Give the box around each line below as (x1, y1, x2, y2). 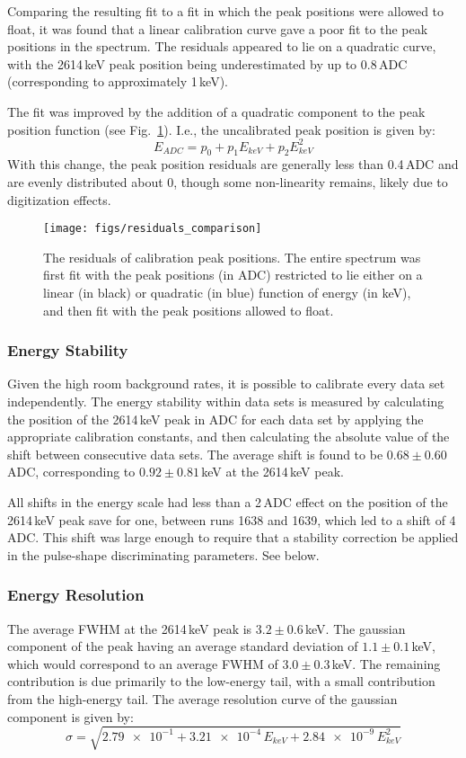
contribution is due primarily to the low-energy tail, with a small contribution (7, 672, 435, 691)
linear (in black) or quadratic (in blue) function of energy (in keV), (43, 283, 411, 302)
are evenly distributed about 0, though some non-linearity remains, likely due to (7, 173, 448, 192)
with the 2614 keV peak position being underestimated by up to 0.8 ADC (7, 54, 408, 73)
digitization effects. (7, 190, 111, 209)
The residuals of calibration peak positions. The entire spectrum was (43, 247, 421, 266)
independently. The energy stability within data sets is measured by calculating (7, 392, 444, 411)
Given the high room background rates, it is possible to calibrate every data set (7, 374, 445, 393)
